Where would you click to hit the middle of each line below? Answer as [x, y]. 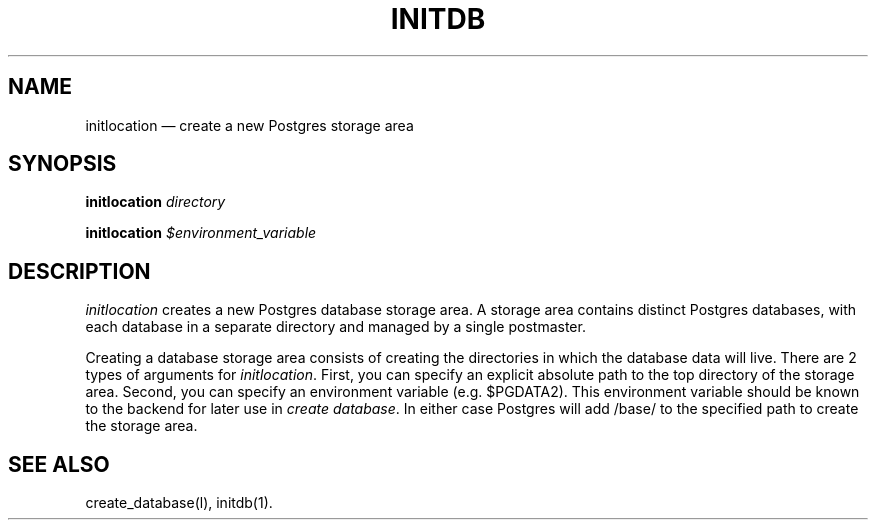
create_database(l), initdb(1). [179, 503]
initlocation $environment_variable [201, 233]
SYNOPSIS [62, 164]
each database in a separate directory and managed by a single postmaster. [335, 327]
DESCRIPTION [79, 271]
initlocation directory [155, 202]
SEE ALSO [59, 464]
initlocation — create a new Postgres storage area [249, 125]
